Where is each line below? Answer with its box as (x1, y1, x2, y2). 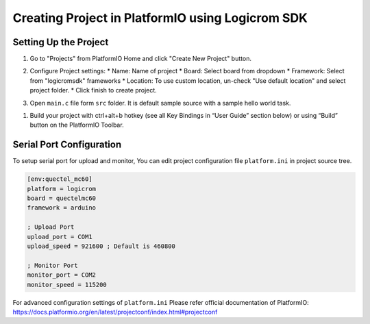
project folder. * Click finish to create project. (29, 86, 157, 95)
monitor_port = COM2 (27, 271, 96, 279)
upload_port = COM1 (27, 233, 92, 240)
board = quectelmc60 (27, 195, 96, 202)
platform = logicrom (27, 185, 96, 192)
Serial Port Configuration (12, 139, 122, 151)
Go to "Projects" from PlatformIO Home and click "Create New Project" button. (29, 55, 251, 63)
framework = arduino (27, 204, 96, 212)
